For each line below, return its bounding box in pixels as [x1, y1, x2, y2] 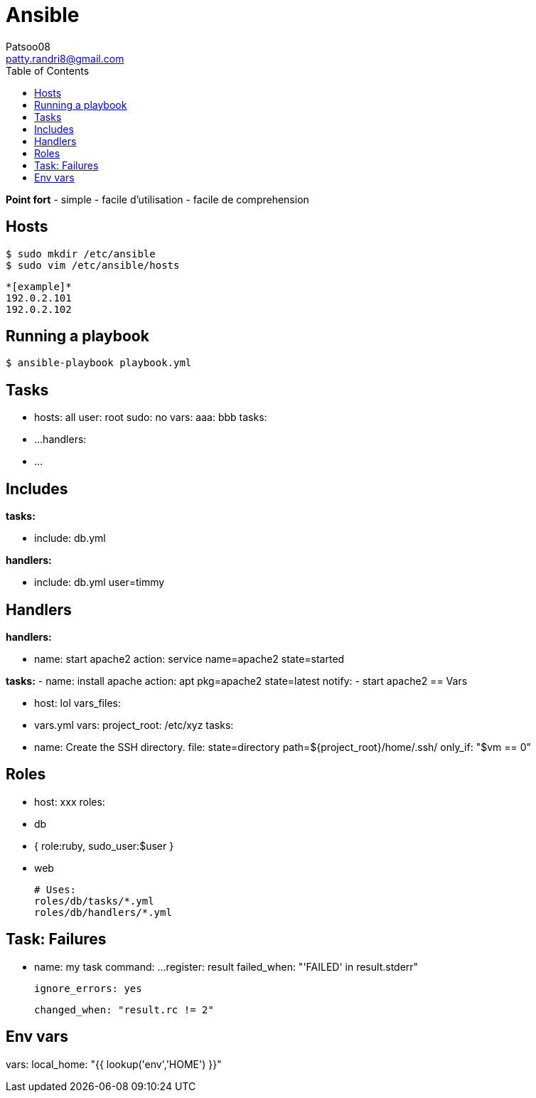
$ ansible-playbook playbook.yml [6, 357, 192, 369]
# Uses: [34, 883, 77, 895]
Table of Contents [6, 64, 90, 77]
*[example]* [6, 280, 72, 292]
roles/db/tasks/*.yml [34, 895, 154, 907]
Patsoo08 [6, 40, 50, 53]
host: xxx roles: [34, 795, 105, 808]
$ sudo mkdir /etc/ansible [6, 247, 156, 260]
